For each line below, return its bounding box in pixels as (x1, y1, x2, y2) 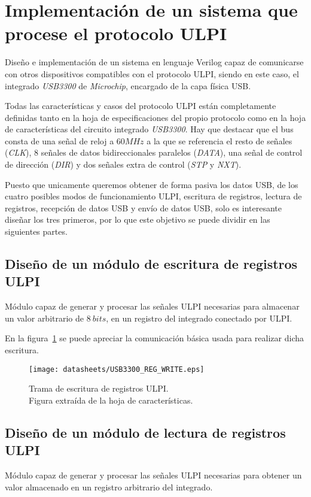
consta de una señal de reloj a (5, 134, 114, 147)
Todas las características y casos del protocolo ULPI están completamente (5, 99, 276, 112)
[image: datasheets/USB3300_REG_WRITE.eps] (29, 365, 205, 374)
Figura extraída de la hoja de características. (29, 393, 193, 406)
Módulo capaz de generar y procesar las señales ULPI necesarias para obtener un (5, 469, 302, 481)
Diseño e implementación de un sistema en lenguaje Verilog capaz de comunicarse (5, 56, 304, 68)
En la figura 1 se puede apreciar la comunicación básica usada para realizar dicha (5, 332, 304, 344)
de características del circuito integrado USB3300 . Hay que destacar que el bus (5, 123, 294, 135)
